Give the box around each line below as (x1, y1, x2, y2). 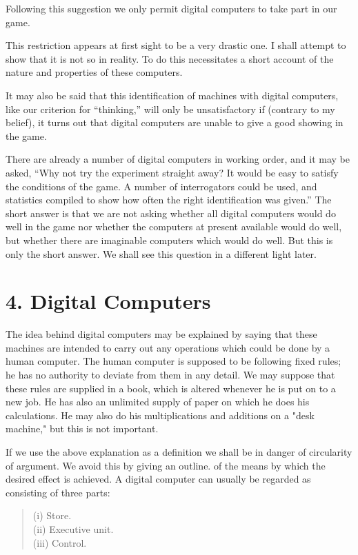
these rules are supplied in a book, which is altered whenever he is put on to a (6, 381, 336, 395)
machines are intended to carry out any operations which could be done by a (6, 340, 330, 354)
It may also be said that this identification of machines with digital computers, (6, 88, 339, 102)
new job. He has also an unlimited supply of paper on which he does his (6, 394, 310, 409)
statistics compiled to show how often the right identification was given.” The (6, 192, 332, 207)
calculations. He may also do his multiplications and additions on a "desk (6, 407, 315, 422)
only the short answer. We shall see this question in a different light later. (6, 246, 317, 261)
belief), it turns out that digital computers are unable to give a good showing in (6, 115, 344, 130)
